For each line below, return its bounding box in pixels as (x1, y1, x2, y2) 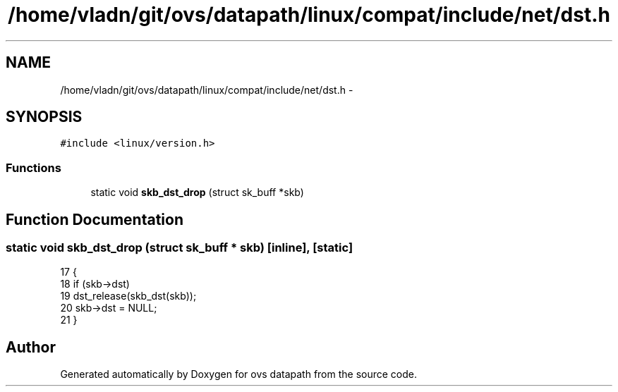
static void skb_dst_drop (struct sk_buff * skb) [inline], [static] (6, 240, 353, 255)
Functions (6, 160, 61, 175)
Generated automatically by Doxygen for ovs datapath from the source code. (60, 368, 418, 381)
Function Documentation (6, 210, 183, 228)
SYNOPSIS (6, 108, 83, 126)
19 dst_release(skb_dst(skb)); (60, 290, 197, 302)
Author (6, 338, 56, 356)
